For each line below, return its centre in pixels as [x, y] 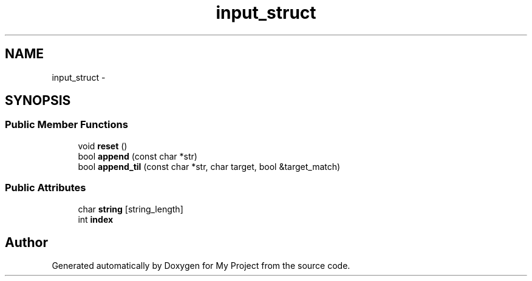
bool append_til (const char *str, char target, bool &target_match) [209, 166]
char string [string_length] [131, 209]
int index [96, 219]
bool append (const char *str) [138, 156]
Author [26, 242]
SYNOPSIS [38, 101]
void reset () [103, 146]
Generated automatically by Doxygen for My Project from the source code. [201, 266]
